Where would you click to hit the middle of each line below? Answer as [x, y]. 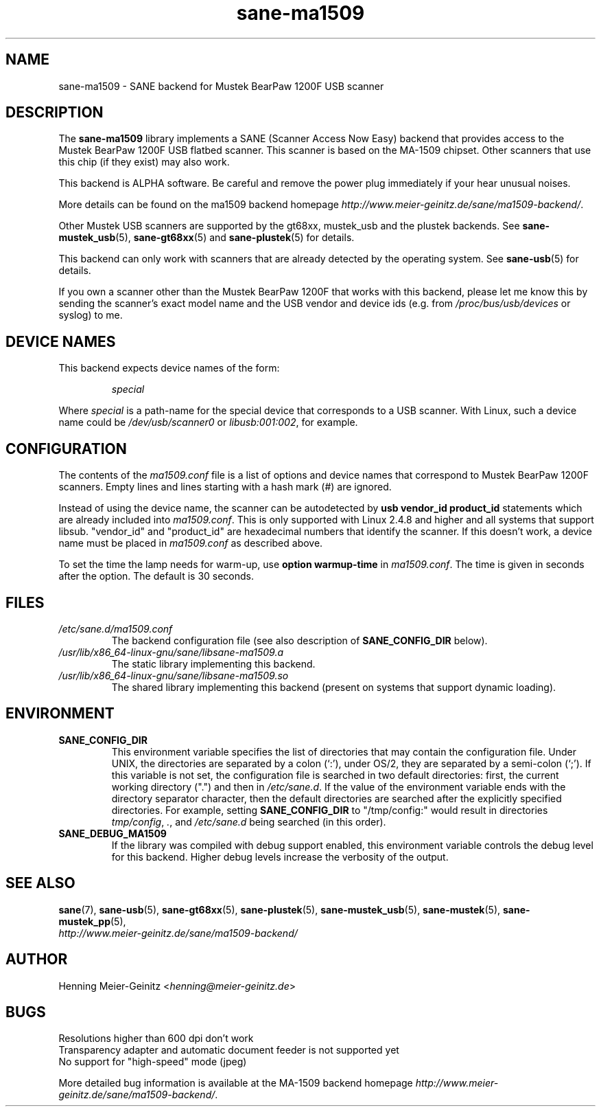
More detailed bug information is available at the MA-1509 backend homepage [236, 1083]
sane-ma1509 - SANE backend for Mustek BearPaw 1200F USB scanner [221, 86]
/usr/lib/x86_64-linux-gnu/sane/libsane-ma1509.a [171, 652]
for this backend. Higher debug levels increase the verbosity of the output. [280, 856]
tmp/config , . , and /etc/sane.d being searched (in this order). [249, 821]
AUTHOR [37, 960]
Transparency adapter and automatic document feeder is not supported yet [229, 1050]
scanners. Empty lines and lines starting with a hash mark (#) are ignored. [225, 487]
